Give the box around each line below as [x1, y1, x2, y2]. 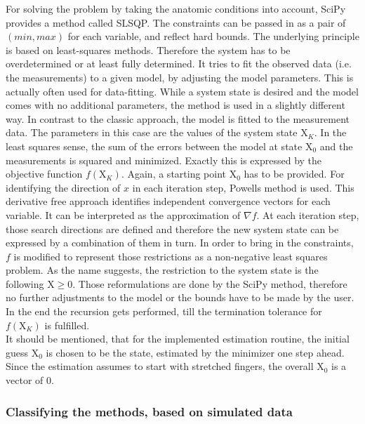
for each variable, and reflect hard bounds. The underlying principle [67, 29, 359, 44]
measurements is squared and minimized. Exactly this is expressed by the [6, 152, 322, 167]
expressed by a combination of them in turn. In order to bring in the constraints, [6, 235, 354, 250]
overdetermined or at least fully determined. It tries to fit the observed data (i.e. [6, 56, 352, 71]
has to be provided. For [244, 166, 345, 181]
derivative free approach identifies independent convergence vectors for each [6, 194, 331, 208]
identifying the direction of [6, 180, 121, 194]
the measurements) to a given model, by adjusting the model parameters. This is [6, 69, 354, 84]
